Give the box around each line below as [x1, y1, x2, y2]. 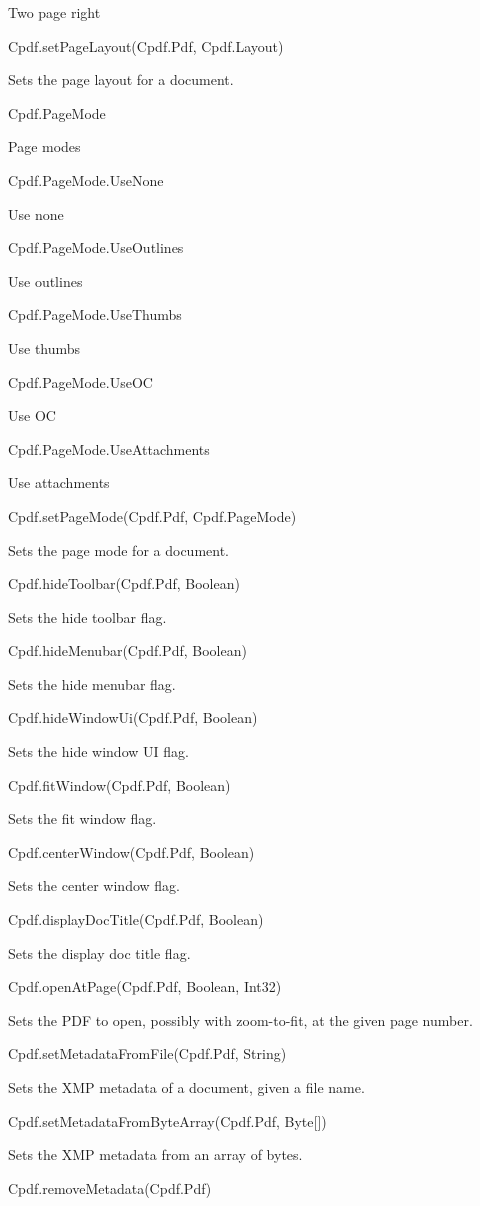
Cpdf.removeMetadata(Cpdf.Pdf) [8, 1177, 212, 1198]
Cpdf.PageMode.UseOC [8, 371, 153, 392]
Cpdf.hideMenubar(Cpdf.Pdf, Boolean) [8, 640, 247, 661]
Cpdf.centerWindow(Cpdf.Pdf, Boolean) [8, 841, 255, 862]
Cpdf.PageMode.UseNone [8, 169, 164, 190]
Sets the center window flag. [8, 875, 180, 896]
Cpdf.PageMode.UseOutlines [8, 237, 184, 258]
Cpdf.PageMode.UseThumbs [8, 304, 182, 325]
